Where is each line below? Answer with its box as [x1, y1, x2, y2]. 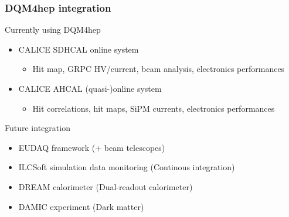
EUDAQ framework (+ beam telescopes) [18, 141, 165, 153]
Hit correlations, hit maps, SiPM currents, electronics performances [32, 102, 275, 114]
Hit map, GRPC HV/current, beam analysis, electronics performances [32, 63, 285, 75]
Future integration [5, 122, 70, 134]
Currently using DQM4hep [5, 23, 101, 36]
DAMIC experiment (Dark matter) [18, 200, 144, 212]
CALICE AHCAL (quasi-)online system [18, 82, 162, 94]
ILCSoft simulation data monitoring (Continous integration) [18, 161, 235, 173]
